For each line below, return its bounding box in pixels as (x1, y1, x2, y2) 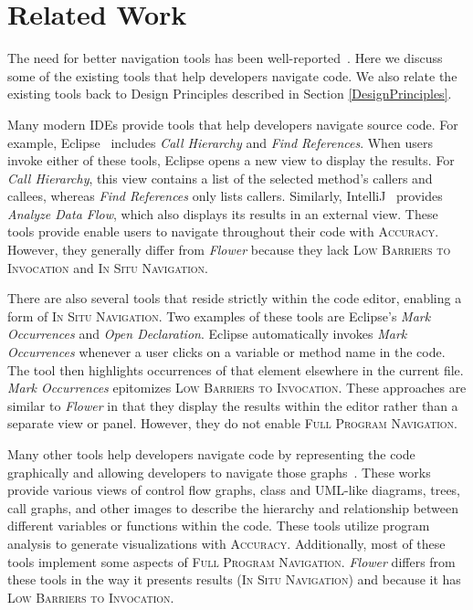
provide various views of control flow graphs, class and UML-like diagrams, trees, (7, 480, 461, 500)
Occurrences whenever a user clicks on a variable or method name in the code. (7, 342, 446, 362)
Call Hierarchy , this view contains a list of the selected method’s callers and (7, 168, 433, 187)
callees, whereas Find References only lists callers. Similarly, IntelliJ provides (7, 186, 443, 205)
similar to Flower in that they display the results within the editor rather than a (7, 395, 458, 415)
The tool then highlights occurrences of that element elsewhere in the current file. (7, 360, 464, 379)
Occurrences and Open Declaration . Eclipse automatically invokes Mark (7, 324, 407, 343)
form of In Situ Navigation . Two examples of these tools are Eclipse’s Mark (7, 306, 431, 325)
